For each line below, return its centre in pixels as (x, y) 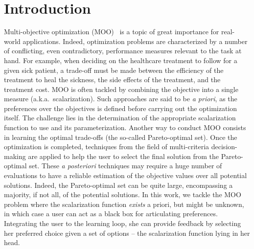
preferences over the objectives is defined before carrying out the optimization (121, 108)
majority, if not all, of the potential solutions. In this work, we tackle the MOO (123, 194)
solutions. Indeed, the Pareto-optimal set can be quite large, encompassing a (118, 185)
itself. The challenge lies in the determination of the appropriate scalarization (120, 118)
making (15, 156)
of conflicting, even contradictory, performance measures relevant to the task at (123, 51)
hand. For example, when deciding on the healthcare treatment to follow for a (121, 60)
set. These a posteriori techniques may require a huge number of (126, 166)
